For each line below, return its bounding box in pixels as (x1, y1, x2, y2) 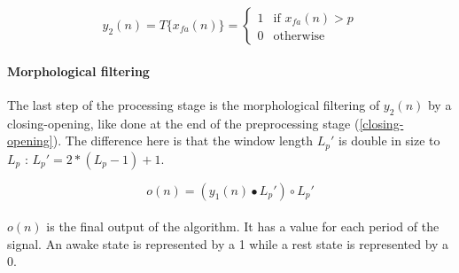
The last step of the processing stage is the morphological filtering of (7, 95, 380, 113)
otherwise (273, 30, 325, 43)
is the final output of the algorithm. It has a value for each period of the (46, 217, 440, 236)
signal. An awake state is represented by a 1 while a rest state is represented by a (7, 234, 449, 253)
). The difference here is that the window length (52, 131, 314, 150)
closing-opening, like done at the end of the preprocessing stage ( (7, 113, 360, 132)
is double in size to (338, 131, 440, 150)
